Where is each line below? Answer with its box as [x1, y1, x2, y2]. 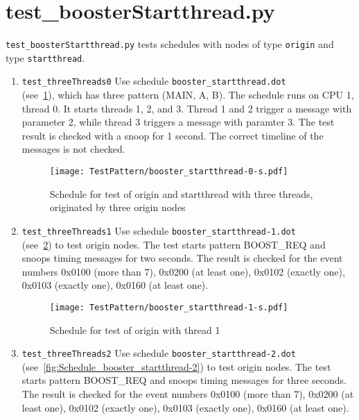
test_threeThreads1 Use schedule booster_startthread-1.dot [21, 223, 296, 237]
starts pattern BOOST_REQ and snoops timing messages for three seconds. [21, 373, 347, 387]
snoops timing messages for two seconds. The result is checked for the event [21, 251, 343, 265]
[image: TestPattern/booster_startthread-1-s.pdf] [49, 302, 288, 312]
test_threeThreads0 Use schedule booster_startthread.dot [21, 74, 286, 88]
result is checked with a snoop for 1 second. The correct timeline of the [21, 128, 324, 142]
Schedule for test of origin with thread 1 [49, 322, 220, 337]
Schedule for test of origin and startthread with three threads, [49, 186, 313, 201]
